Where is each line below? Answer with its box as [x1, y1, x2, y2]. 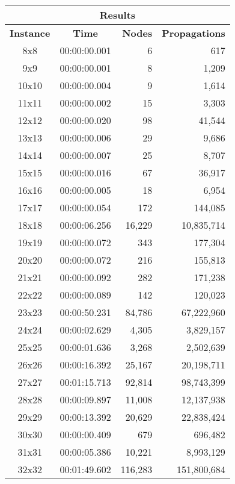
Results [99, 8, 136, 22]
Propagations [162, 26, 225, 40]
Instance [10, 26, 50, 40]
